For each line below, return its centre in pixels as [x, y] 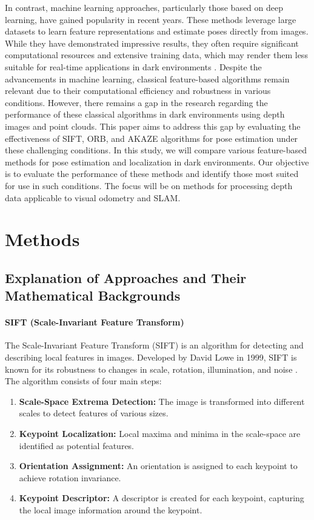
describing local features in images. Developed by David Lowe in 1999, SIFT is [151, 357]
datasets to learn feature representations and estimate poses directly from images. [157, 31]
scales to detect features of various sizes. [94, 413]
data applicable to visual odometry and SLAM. [93, 197]
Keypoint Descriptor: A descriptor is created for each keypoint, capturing [162, 498]
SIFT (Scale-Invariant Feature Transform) [95, 322]
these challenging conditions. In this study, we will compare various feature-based [156, 150]
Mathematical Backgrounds [93, 295]
